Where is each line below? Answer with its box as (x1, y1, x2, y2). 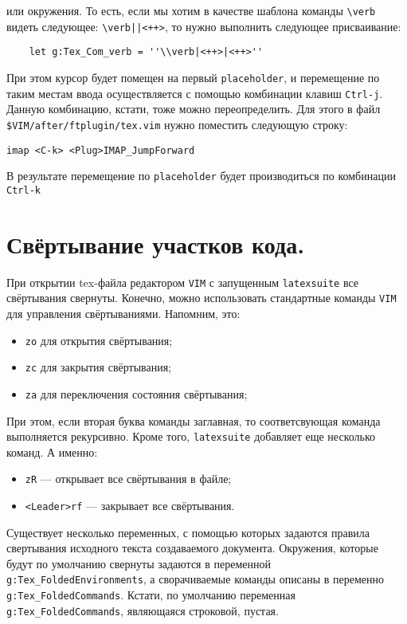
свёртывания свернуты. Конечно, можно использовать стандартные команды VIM (6, 289, 397, 306)
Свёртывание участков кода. (6, 227, 305, 260)
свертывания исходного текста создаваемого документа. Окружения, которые (6, 540, 378, 556)
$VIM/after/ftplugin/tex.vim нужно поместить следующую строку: (6, 116, 348, 132)
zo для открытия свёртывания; (25, 332, 173, 348)
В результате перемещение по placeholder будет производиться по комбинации (6, 167, 396, 184)
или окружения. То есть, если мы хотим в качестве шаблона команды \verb (6, 2, 376, 18)
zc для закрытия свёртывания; (25, 359, 171, 375)
